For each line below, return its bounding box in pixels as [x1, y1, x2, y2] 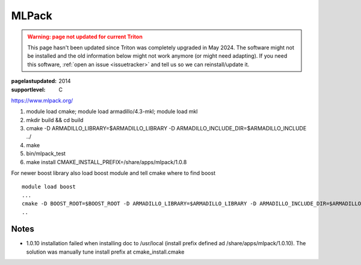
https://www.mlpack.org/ [11, 97, 73, 104]
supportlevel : [11, 86, 46, 93]
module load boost [22, 183, 76, 190]
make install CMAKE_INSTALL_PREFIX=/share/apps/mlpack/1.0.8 [26, 158, 187, 165]
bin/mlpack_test [26, 150, 66, 157]
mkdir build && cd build [26, 116, 84, 123]
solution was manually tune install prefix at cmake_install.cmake [26, 248, 185, 255]
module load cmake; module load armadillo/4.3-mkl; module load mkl [26, 108, 198, 115]
